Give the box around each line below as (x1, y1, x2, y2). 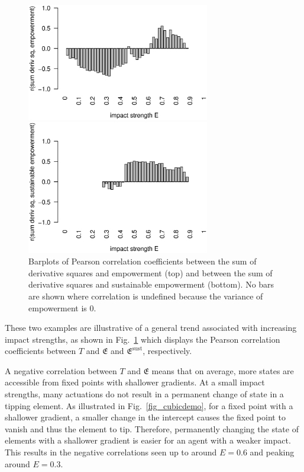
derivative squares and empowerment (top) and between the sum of (28, 266, 273, 279)
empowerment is (28, 301, 87, 314)
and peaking (250, 446, 295, 458)
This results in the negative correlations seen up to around (5, 446, 217, 458)
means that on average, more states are (151, 364, 294, 377)
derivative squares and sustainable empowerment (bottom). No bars (28, 278, 274, 291)
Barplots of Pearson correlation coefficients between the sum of (28, 255, 257, 267)
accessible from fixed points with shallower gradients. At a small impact (5, 376, 265, 388)
